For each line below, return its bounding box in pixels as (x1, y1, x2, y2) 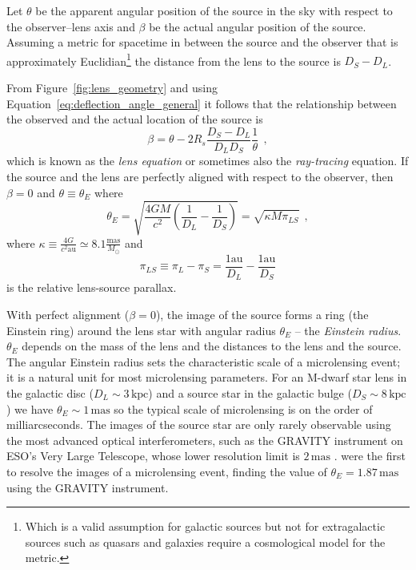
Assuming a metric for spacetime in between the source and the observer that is (6, 34, 398, 51)
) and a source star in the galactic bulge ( (148, 384, 352, 401)
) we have (6, 400, 54, 417)
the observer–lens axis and (6, 18, 135, 34)
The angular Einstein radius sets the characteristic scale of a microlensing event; (6, 353, 401, 370)
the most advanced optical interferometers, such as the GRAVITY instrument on (6, 431, 403, 448)
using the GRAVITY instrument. (6, 479, 169, 495)
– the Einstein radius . (294, 321, 402, 338)
